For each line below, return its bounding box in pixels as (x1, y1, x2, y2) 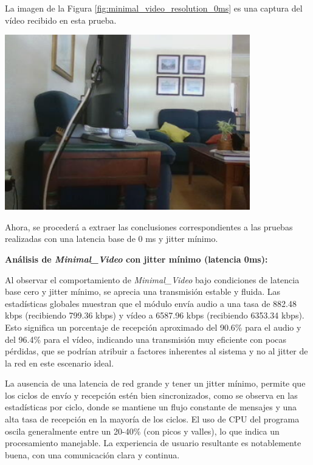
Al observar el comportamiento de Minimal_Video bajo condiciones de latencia (5, 273, 300, 286)
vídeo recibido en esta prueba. (5, 13, 117, 26)
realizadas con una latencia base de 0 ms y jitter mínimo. (5, 232, 218, 245)
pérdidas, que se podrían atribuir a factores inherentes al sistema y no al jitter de (5, 345, 308, 357)
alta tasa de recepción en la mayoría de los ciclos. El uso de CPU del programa (5, 413, 300, 425)
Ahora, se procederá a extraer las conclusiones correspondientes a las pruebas (5, 220, 293, 233)
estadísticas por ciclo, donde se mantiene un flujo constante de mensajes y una (5, 401, 297, 413)
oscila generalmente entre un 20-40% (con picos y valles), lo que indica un (5, 424, 280, 437)
